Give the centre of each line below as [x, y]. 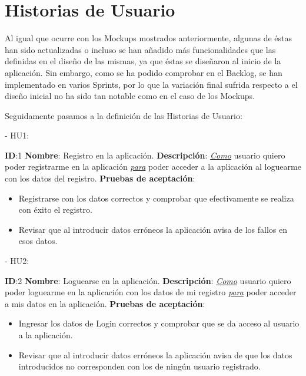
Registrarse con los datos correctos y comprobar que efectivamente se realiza [156, 198]
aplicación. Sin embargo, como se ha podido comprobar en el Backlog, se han [144, 72]
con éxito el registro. [55, 210]
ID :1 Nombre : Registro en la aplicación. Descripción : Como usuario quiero [145, 155]
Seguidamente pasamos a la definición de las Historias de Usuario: [124, 115]
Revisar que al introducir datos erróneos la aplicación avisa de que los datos [155, 354]
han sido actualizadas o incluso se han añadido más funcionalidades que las [140, 49]
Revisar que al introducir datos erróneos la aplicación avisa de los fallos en [153, 229]
